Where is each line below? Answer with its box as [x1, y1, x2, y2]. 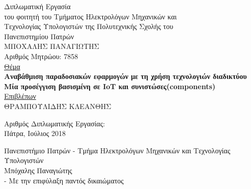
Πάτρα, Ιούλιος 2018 [4, 128, 66, 139]
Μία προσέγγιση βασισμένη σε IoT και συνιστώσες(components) [4, 80, 216, 91]
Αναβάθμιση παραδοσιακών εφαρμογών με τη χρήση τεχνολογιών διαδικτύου [4, 71, 247, 82]
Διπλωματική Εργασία [4, 1, 71, 11]
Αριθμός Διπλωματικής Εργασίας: [4, 118, 105, 128]
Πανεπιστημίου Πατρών [4, 31, 74, 41]
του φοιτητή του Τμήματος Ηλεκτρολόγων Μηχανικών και [4, 11, 177, 21]
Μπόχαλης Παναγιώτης [4, 165, 72, 175]
